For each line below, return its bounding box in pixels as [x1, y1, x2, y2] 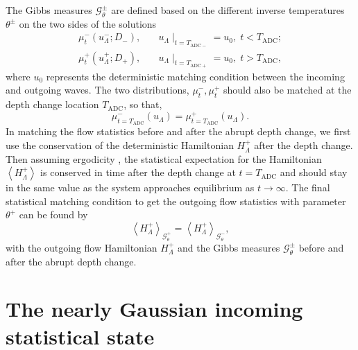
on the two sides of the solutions [19, 16, 157, 30]
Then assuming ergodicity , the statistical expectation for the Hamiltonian [6, 151, 322, 166]
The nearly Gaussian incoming [6, 295, 303, 323]
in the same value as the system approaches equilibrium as [6, 180, 255, 195]
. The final [285, 180, 330, 195]
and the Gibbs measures [177, 240, 280, 254]
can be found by [19, 207, 88, 222]
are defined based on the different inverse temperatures [111, 3, 345, 17]
